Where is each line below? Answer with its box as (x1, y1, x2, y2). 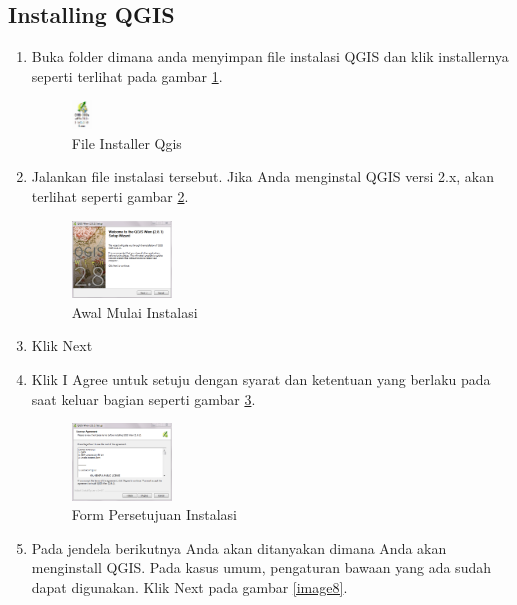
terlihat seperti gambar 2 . (31, 185, 189, 206)
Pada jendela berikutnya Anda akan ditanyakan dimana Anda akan (31, 537, 447, 558)
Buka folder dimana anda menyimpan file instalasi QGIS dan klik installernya (31, 46, 509, 67)
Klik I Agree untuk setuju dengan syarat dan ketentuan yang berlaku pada (31, 368, 491, 389)
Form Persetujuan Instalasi (71, 504, 238, 525)
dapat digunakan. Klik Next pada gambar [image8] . (31, 576, 348, 597)
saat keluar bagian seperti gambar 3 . (31, 388, 256, 409)
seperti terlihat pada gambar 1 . (31, 65, 223, 86)
